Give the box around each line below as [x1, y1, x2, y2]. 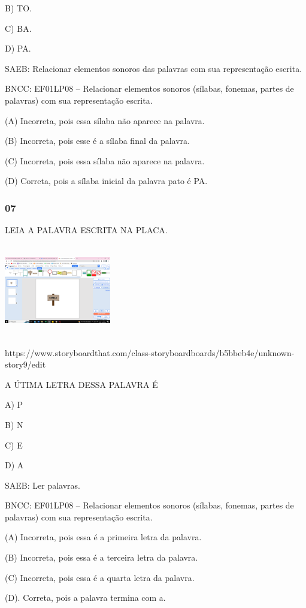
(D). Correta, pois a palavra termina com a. [5, 591, 166, 604]
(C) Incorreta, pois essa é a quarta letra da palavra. [5, 571, 195, 583]
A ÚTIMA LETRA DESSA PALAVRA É [5, 378, 158, 390]
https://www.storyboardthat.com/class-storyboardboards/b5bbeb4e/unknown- [5, 346, 295, 359]
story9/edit [5, 358, 46, 371]
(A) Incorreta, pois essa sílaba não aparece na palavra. [5, 114, 205, 127]
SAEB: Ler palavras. [5, 478, 80, 491]
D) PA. [5, 42, 31, 55]
